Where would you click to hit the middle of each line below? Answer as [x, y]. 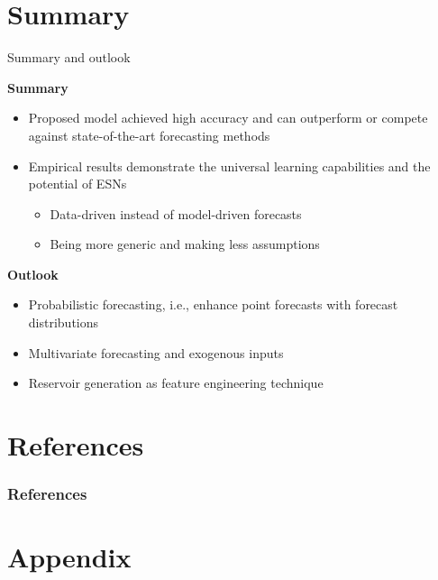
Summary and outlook [69, 57]
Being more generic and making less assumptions [185, 244]
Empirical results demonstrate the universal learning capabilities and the [229, 166]
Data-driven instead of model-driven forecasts [176, 213]
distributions [64, 322]
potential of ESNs [78, 184]
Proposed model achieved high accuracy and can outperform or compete [228, 118]
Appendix [69, 557]
